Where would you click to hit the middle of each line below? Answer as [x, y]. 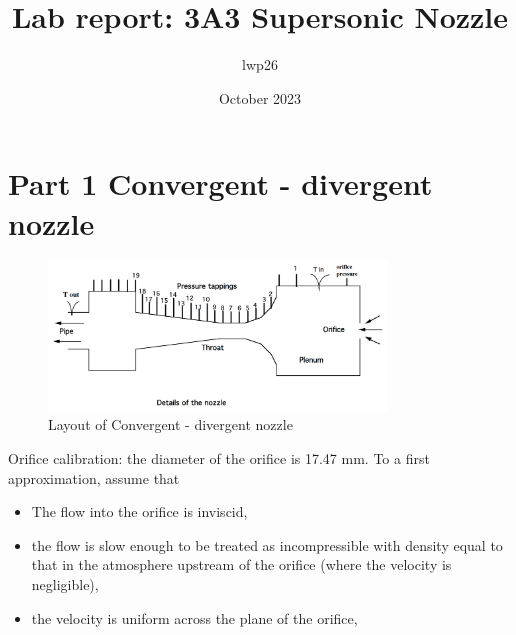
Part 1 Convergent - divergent [220, 183]
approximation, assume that [94, 477]
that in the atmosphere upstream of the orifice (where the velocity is [241, 564]
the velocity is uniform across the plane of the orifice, [194, 617]
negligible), [65, 583]
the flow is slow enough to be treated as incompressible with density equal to [267, 544]
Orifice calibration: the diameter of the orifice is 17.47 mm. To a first [219, 458]
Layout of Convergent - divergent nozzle [170, 424]
